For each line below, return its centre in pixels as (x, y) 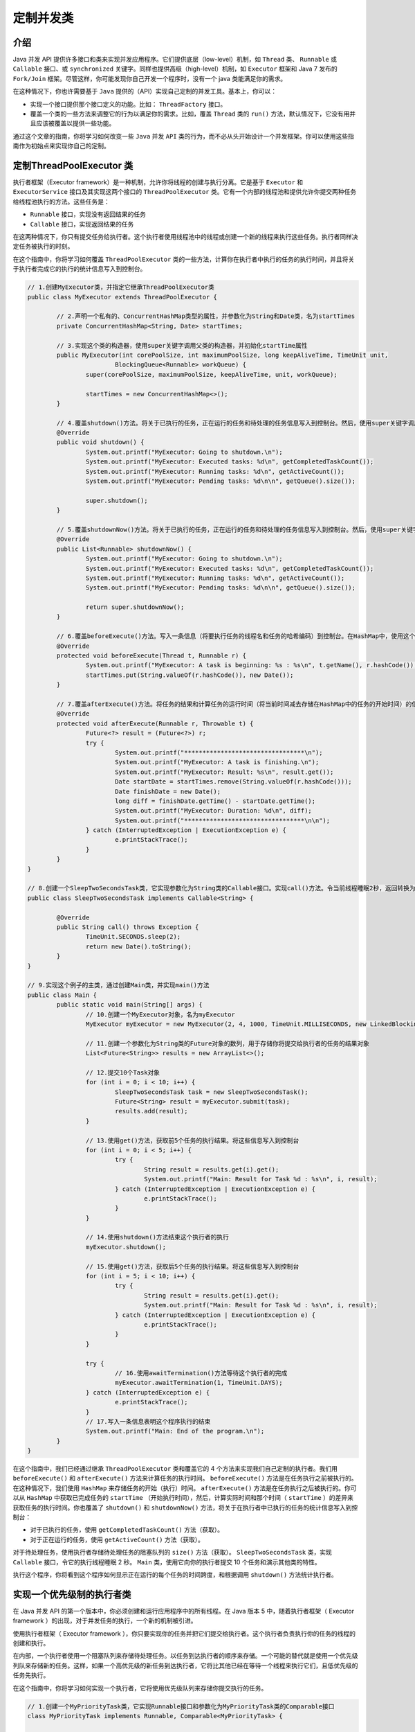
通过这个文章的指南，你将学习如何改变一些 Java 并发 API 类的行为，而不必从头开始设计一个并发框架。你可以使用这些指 (183, 136)
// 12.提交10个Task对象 (123, 1072)
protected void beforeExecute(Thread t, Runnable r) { (151, 656)
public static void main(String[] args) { (130, 1005)
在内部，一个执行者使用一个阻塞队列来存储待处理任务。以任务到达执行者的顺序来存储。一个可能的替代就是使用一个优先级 (185, 1656)
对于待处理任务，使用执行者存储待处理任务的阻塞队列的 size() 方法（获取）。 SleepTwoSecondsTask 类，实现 (172, 1553)
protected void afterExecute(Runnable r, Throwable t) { (155, 723)
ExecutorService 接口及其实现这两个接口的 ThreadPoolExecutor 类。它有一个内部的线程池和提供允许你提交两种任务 (184, 192)
